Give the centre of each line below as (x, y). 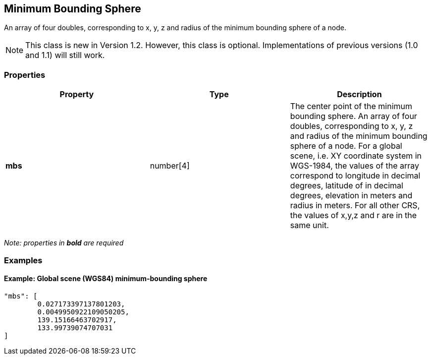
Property (77, 94)
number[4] (170, 166)
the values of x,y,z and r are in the (353, 215)
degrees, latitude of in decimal (347, 186)
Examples (23, 260)
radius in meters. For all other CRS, (355, 206)
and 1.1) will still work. (65, 55)
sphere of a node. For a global (346, 146)
